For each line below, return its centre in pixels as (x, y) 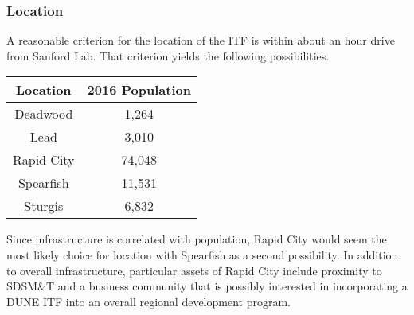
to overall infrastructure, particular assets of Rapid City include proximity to (194, 270)
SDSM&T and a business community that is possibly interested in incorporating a (207, 286)
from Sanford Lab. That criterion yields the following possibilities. (168, 55)
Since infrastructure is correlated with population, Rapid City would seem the (197, 239)
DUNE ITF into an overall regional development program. (148, 301)
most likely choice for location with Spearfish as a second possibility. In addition (202, 255)
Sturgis (44, 206)
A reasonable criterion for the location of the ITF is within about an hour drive (201, 40)
